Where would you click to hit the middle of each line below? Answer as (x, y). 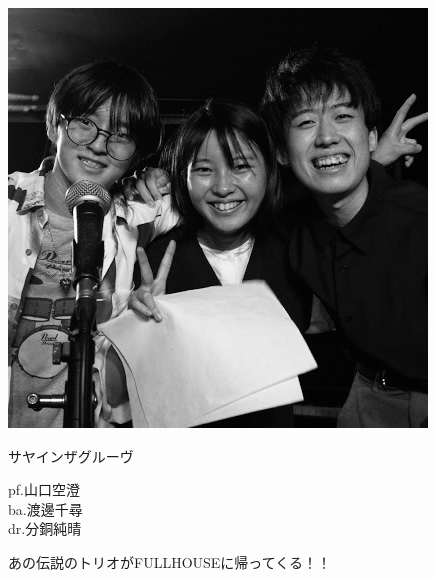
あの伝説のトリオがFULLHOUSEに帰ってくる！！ (169, 561)
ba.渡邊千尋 (45, 508)
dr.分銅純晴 (45, 528)
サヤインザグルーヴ (71, 455)
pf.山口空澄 (44, 489)
